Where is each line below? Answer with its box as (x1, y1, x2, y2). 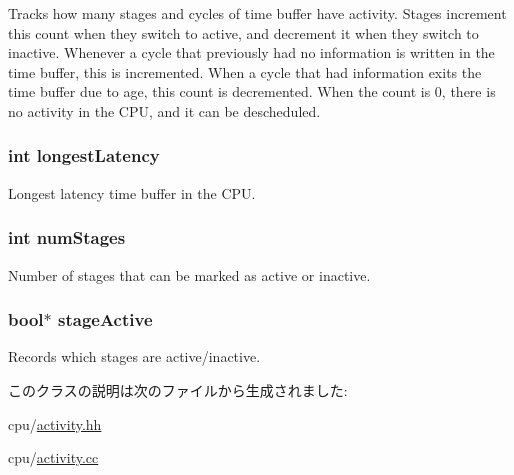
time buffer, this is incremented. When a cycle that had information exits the (8, 61, 482, 82)
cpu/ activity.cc (8, 447, 99, 468)
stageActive (58, 307, 153, 332)
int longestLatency (8, 143, 160, 168)
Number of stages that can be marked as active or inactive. (8, 264, 371, 285)
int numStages (8, 225, 126, 250)
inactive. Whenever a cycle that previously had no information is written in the (8, 42, 495, 63)
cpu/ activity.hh (8, 413, 102, 434)
